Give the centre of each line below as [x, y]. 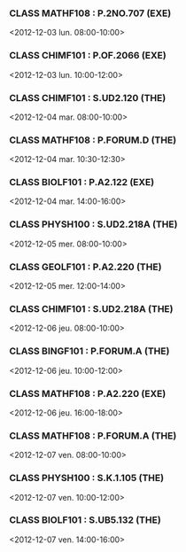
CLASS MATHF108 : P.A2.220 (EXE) [88, 393]
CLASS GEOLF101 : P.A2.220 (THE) [85, 267]
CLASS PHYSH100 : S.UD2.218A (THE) [93, 224]
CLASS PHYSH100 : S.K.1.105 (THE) [87, 478]
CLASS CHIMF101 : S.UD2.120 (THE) [88, 97]
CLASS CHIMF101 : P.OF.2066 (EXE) [88, 56]
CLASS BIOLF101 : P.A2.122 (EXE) [82, 183]
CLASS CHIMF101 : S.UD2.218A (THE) [91, 309]
